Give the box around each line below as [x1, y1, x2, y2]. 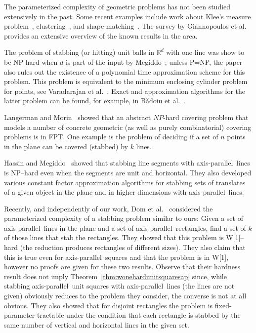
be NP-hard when [4, 56, 58, 67]
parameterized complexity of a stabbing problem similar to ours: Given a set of [4, 213, 243, 223]
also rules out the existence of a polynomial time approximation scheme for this [4, 66, 245, 77]
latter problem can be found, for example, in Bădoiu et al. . [4, 95, 186, 106]
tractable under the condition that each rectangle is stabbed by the [37, 310, 241, 320]
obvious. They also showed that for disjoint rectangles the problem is [4, 300, 213, 310]
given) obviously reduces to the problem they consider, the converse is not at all [4, 291, 247, 301]
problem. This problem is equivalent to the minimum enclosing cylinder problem [4, 76, 248, 86]
